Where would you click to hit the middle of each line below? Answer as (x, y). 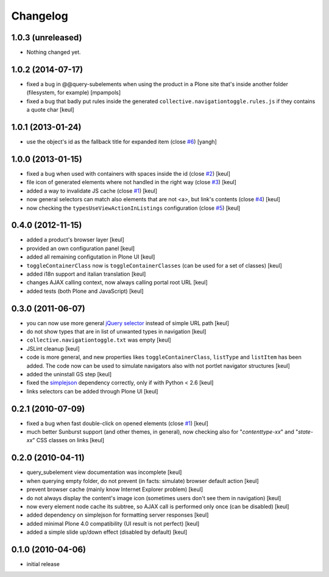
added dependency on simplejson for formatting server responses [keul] (118, 515)
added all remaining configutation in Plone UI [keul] (91, 257)
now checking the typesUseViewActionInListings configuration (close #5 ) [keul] (133, 208)
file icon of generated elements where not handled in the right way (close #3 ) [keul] (132, 182)
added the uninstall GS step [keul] (69, 375)
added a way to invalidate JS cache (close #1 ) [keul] (92, 191)
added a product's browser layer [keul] (75, 240)
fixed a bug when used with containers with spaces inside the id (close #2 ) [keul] (129, 173)
